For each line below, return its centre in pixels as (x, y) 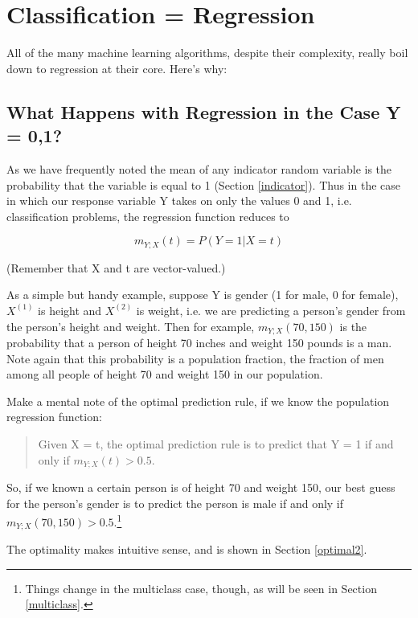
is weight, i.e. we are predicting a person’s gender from (271, 310)
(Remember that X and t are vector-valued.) (116, 267)
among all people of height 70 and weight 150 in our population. (165, 374)
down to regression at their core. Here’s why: (117, 68)
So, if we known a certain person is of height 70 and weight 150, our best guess (201, 487)
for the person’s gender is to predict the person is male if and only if (175, 503)
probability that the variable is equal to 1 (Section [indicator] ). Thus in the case (203, 184)
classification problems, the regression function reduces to (148, 216)
